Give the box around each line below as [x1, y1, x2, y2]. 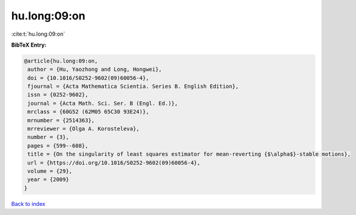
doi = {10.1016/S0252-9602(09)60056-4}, [27, 74, 149, 81]
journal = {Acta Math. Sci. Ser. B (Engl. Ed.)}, [27, 100, 179, 107]
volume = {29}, [27, 168, 73, 174]
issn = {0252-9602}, [27, 91, 89, 98]
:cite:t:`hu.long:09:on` [11, 30, 66, 38]
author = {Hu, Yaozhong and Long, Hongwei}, [27, 66, 162, 73]
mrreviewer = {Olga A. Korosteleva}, [27, 125, 140, 133]
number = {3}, [27, 134, 69, 141]
